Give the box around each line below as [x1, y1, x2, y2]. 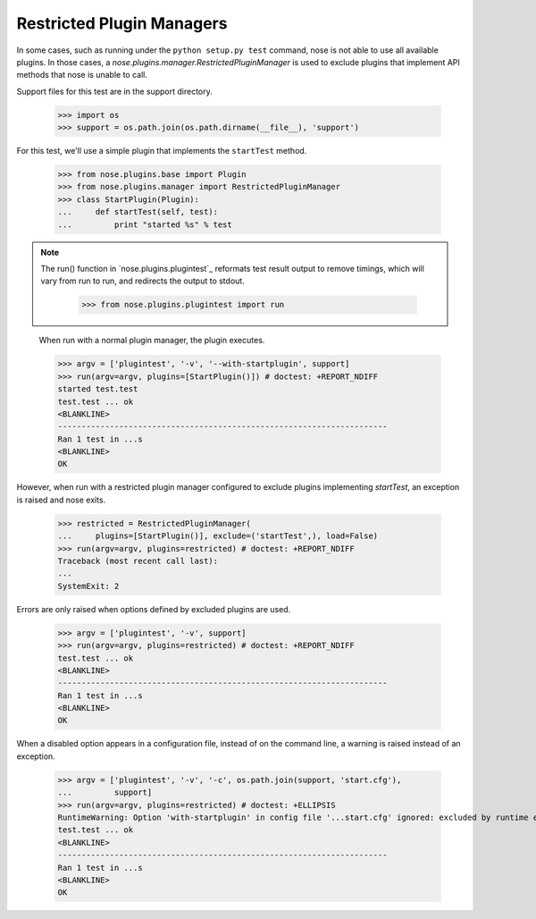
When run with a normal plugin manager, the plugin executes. [38, 335, 265, 346]
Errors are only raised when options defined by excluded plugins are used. [16, 603, 291, 614]
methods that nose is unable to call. [16, 70, 147, 80]
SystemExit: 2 [57, 581, 120, 591]
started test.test [57, 384, 138, 394]
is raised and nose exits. [16, 494, 106, 505]
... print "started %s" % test [57, 219, 232, 230]
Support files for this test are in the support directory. [16, 86, 214, 97]
